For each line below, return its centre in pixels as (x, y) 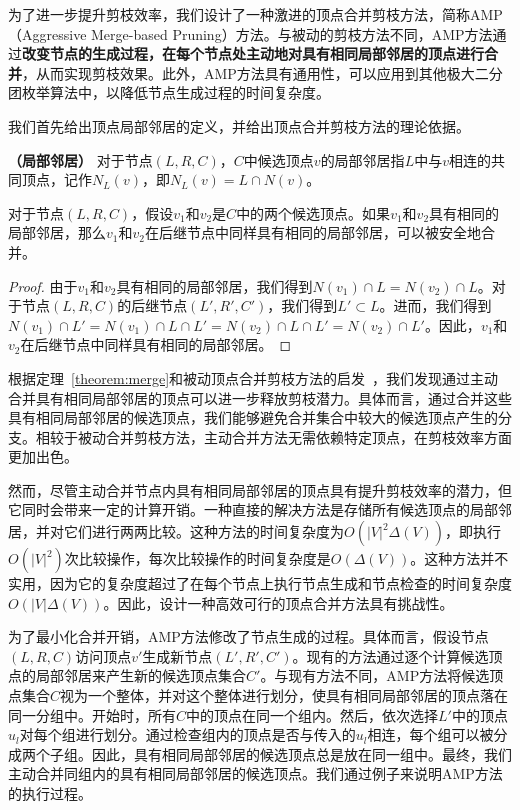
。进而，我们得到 (435, 305)
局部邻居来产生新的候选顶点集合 (140, 675)
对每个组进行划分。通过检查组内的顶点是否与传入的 (187, 734)
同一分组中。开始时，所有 (92, 714)
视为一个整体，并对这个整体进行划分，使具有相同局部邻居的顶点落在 (284, 695)
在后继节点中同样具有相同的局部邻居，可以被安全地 (312, 232)
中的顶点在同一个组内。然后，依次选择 (312, 714)
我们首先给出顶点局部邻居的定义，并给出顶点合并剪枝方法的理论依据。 (239, 125)
